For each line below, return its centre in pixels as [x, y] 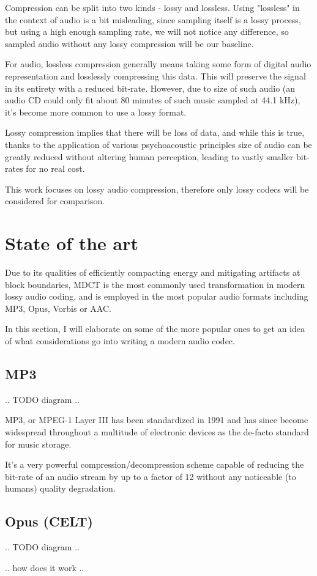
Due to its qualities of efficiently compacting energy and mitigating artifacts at [153, 272]
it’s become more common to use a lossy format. [96, 112]
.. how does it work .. [45, 567]
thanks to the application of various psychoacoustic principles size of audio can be [158, 144]
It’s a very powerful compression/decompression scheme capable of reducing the [155, 464]
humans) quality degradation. [60, 488]
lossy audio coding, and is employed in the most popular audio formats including [157, 296]
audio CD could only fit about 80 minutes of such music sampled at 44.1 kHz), [153, 100]
